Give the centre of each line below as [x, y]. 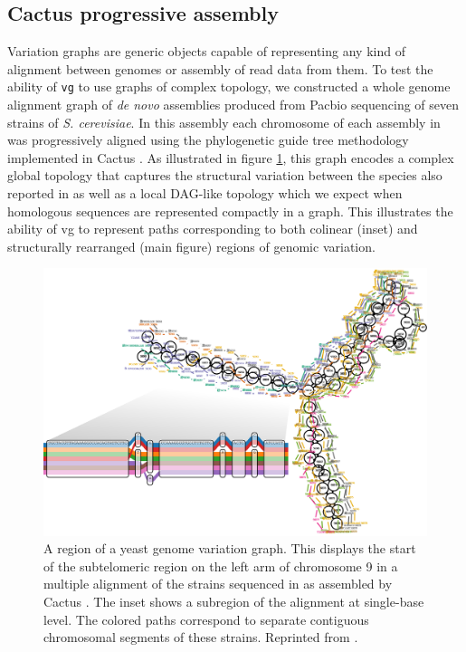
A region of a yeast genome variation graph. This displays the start [230, 548]
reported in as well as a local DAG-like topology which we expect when [205, 193]
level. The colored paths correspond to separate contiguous [206, 619]
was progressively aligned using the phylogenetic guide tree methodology [208, 140]
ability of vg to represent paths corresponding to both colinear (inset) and [213, 229]
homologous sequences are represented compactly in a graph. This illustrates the [230, 211]
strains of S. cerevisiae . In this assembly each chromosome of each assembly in [224, 122]
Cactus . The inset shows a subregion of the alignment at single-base [234, 601]
